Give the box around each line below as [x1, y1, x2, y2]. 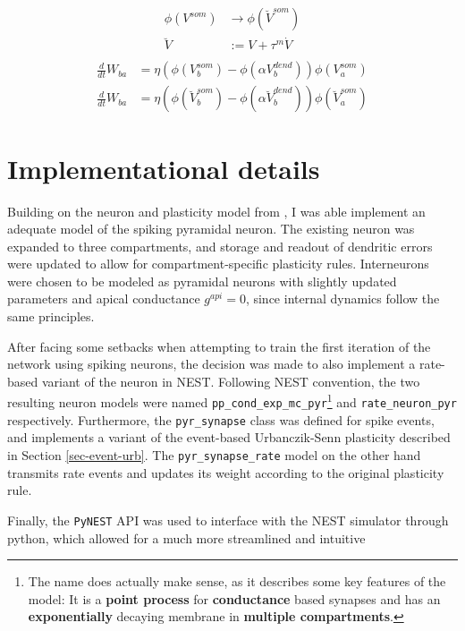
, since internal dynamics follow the [245, 289, 440, 308]
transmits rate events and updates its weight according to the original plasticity [7, 463, 444, 482]
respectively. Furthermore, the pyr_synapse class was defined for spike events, [7, 410, 435, 429]
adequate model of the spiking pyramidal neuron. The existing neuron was [7, 219, 415, 238]
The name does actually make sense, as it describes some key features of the [28, 572, 446, 591]
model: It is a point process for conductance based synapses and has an [28, 589, 441, 608]
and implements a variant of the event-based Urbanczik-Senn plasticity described [7, 428, 451, 447]
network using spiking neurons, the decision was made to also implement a [7, 354, 416, 373]
